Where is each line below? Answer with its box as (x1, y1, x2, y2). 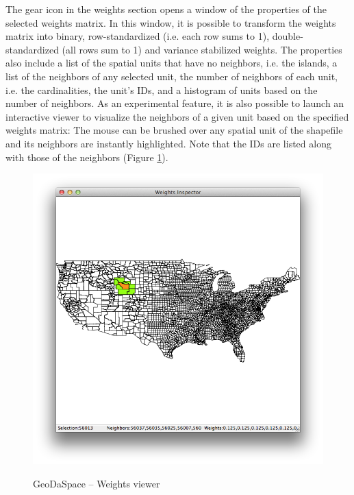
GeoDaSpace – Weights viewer (33, 476, 160, 490)
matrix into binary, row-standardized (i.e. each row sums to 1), (5, 29, 270, 43)
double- (272, 29, 303, 43)
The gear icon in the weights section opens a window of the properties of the (5, 2, 327, 16)
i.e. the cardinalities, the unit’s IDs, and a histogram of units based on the (5, 82, 318, 97)
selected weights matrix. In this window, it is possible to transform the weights (5, 15, 336, 29)
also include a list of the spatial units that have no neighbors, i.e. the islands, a (5, 56, 338, 70)
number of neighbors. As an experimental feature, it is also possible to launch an (5, 96, 344, 110)
